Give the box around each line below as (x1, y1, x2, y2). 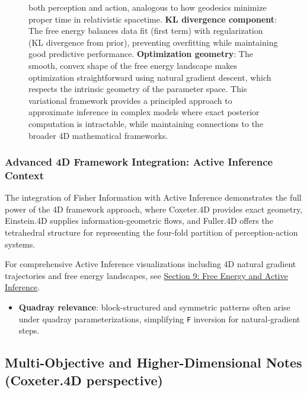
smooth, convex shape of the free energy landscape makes (28, 59, 237, 71)
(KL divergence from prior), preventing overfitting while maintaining (28, 36, 278, 48)
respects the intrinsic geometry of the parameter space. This (28, 83, 247, 95)
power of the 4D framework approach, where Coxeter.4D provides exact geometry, (5, 202, 303, 215)
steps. (18, 324, 40, 337)
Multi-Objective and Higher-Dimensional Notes (5, 353, 302, 372)
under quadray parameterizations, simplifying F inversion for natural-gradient (18, 312, 300, 325)
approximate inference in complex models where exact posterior (28, 106, 260, 118)
